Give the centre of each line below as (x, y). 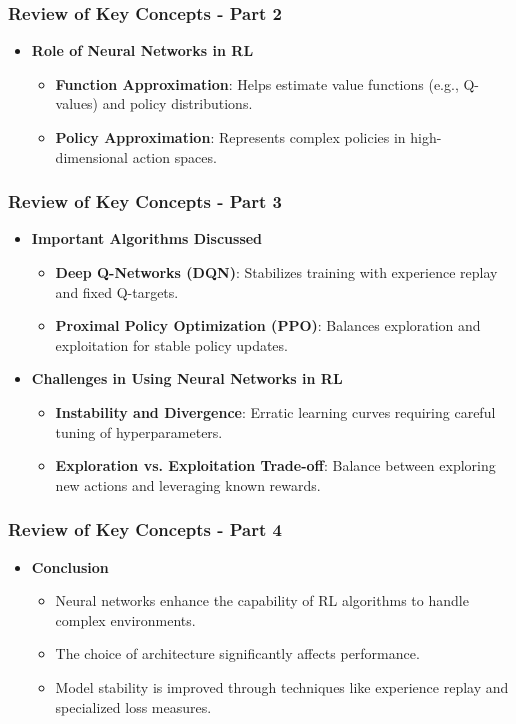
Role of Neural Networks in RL (142, 50)
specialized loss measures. (133, 706)
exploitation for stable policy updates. (171, 344)
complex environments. (125, 619)
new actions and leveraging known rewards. (188, 484)
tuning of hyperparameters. (139, 431)
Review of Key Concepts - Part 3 (145, 201)
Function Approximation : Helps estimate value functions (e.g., (257, 83)
